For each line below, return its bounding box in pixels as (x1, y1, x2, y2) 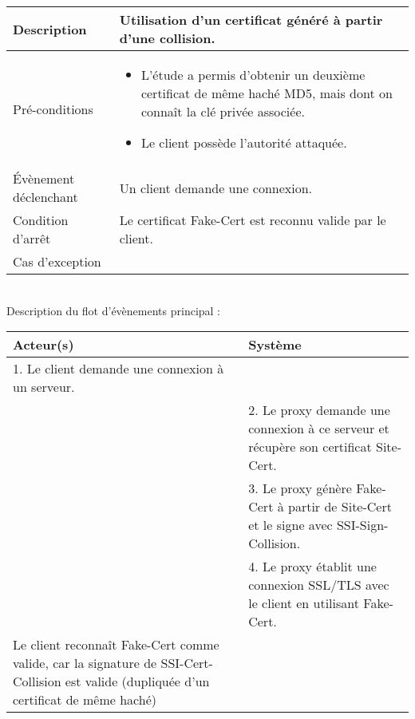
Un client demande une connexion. (119, 178, 313, 197)
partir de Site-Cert (288, 497, 392, 516)
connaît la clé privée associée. (140, 102, 305, 120)
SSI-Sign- (336, 516, 389, 535)
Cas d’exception (13, 252, 101, 271)
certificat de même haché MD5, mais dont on (140, 84, 393, 102)
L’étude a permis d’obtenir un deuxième (140, 65, 366, 84)
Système (248, 335, 302, 354)
